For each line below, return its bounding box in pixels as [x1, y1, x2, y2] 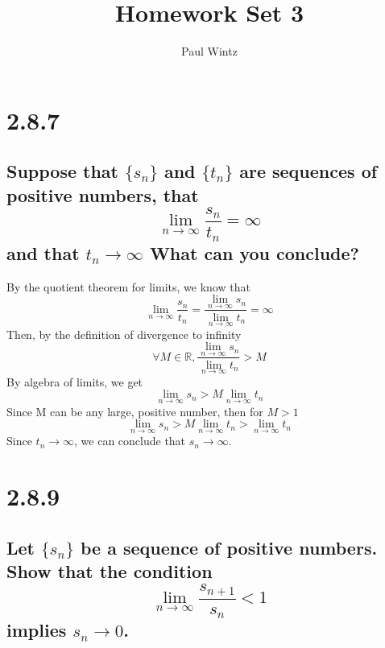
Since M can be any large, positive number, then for [6, 402, 263, 419]
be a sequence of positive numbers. [80, 534, 378, 559]
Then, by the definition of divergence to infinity [6, 325, 242, 342]
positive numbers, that [6, 182, 199, 207]
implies [6, 617, 67, 642]
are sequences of [239, 159, 378, 184]
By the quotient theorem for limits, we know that [6, 278, 250, 295]
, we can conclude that [74, 432, 186, 449]
